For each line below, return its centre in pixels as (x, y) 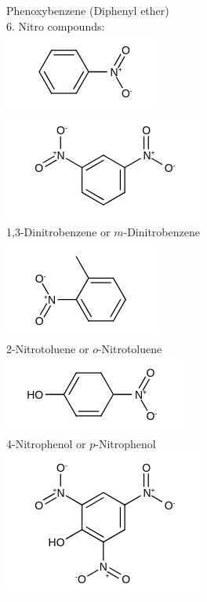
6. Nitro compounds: (56, 26)
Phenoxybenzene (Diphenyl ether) (88, 10)
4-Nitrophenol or (46, 443)
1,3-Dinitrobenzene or (58, 232)
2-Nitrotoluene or (48, 348)
